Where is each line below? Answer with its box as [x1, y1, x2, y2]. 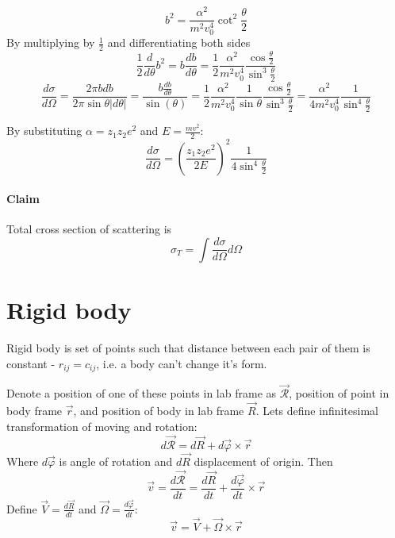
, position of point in [289, 385, 389, 402]
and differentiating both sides [107, 34, 251, 51]
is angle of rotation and [59, 452, 173, 469]
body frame [6, 402, 63, 419]
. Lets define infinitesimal [255, 402, 378, 419]
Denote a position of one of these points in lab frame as [6, 385, 277, 402]
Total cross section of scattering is [6, 221, 172, 237]
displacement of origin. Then [194, 452, 333, 469]
